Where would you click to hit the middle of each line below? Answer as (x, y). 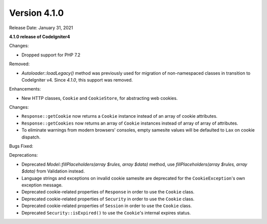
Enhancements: (25, 89)
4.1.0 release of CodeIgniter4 (40, 37)
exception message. (42, 185)
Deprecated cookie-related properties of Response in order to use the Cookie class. (108, 192)
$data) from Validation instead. (53, 171)
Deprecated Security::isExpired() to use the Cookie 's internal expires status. (106, 213)
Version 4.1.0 (37, 13)
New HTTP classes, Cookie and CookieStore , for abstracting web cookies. (100, 98)
